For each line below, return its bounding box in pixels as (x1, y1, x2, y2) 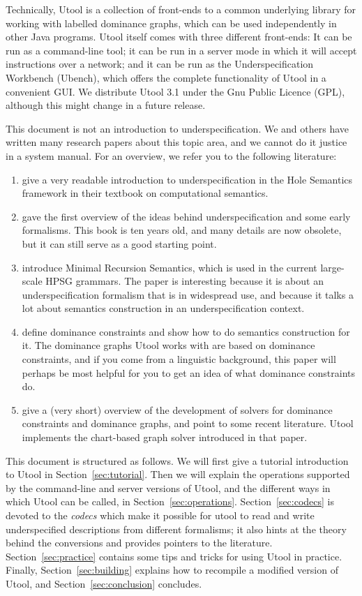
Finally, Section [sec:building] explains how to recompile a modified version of (6, 563, 338, 577)
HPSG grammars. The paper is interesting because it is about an (45, 274, 324, 288)
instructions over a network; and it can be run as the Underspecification (6, 57, 314, 71)
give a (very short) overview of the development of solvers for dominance (22, 402, 333, 417)
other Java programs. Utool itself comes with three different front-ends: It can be (6, 29, 352, 44)
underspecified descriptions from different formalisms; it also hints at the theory (6, 521, 347, 536)
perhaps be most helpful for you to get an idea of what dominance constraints (22, 365, 356, 380)
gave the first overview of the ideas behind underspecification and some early (22, 209, 351, 223)
